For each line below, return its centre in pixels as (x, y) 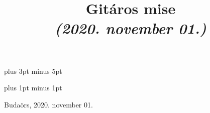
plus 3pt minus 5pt (33, 71)
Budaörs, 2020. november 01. (48, 104)
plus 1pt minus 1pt (33, 88)
